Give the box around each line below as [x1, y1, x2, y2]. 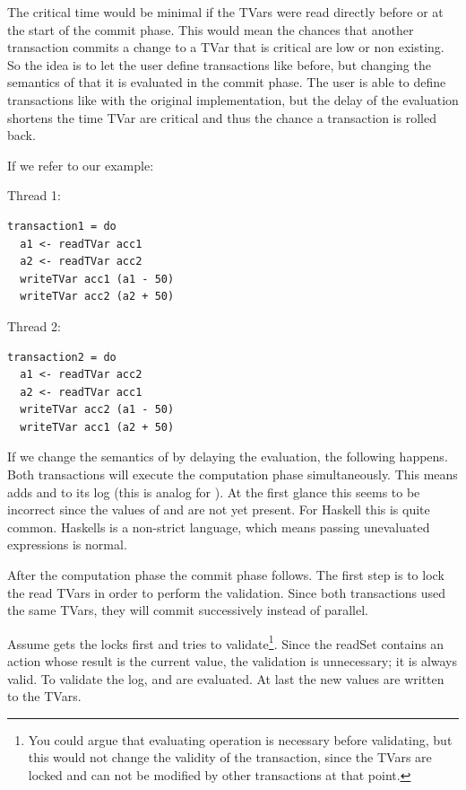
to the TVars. [7, 687, 82, 706]
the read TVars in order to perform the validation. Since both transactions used [7, 583, 446, 601]
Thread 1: [7, 186, 61, 205]
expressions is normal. [7, 535, 127, 554]
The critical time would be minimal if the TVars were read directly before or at [7, 3, 444, 21]
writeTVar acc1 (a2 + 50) [20, 420, 175, 434]
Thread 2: [7, 316, 61, 335]
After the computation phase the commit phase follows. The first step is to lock [7, 566, 444, 584]
